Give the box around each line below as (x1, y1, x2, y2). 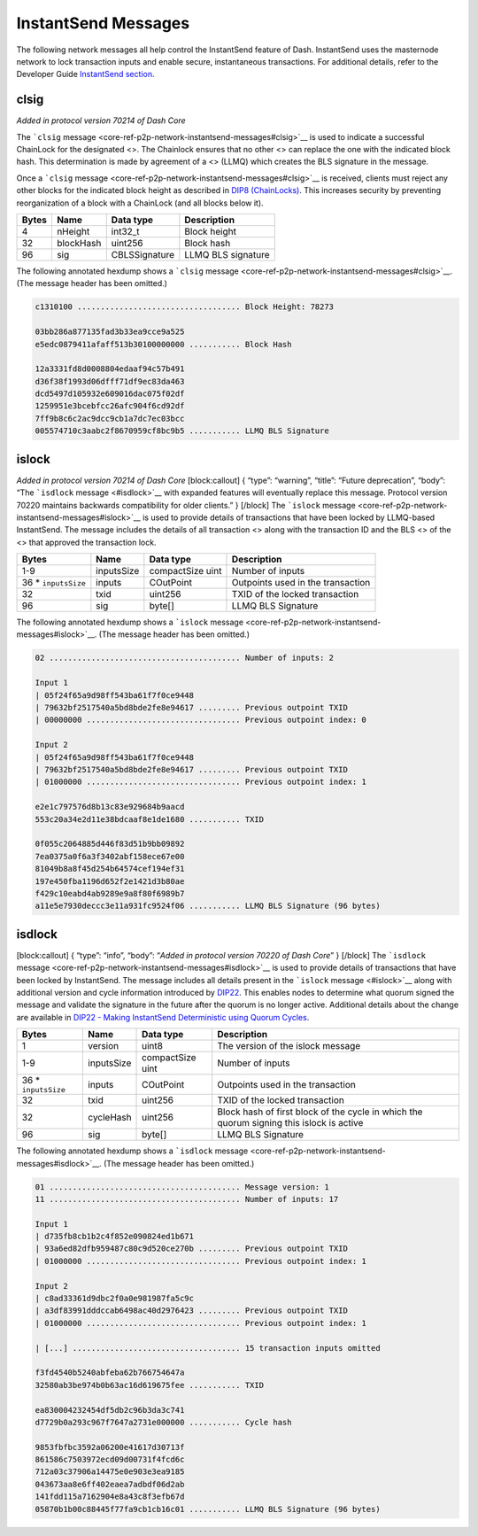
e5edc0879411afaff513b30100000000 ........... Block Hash (35, 339, 292, 349)
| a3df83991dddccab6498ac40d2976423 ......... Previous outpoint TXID (35, 1306, 349, 1315)
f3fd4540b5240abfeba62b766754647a (35, 1368, 185, 1377)
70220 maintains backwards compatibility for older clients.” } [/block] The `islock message (16, 500, 356, 510)
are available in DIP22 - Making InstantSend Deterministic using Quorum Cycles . (16, 1012, 310, 1022)
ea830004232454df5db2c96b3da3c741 (35, 1405, 185, 1415)
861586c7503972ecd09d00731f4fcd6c (35, 1455, 185, 1465)
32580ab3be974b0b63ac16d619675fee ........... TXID (35, 1380, 265, 1390)
